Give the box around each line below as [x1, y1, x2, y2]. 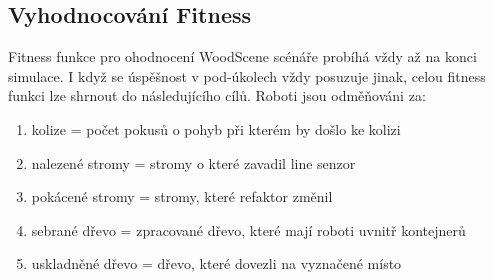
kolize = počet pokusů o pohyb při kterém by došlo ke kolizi [31, 118, 401, 139]
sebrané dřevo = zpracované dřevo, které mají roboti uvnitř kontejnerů [31, 219, 466, 240]
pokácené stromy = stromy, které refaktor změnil [31, 186, 333, 207]
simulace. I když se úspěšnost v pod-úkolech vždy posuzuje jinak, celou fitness [8, 65, 486, 86]
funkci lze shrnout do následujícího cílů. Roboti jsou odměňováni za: [8, 85, 426, 106]
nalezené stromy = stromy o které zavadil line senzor [31, 152, 356, 173]
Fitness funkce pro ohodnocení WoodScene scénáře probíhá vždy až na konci [8, 46, 477, 67]
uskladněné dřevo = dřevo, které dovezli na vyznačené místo [31, 253, 402, 274]
